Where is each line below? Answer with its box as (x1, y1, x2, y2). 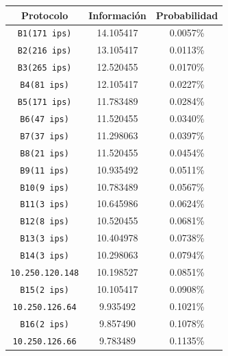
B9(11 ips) (20, 165, 69, 176)
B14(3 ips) (20, 251, 69, 261)
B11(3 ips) (20, 200, 69, 210)
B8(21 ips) (20, 148, 69, 158)
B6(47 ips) (20, 114, 69, 124)
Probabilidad (155, 8, 218, 22)
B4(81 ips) (20, 80, 69, 91)
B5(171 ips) (17, 97, 72, 107)
